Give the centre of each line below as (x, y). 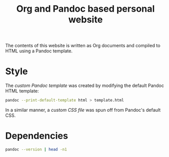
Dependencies (37, 136)
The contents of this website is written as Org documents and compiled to (83, 46)
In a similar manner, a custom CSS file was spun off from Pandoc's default (83, 110)
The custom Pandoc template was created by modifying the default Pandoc (85, 86)
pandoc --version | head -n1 (36, 149)
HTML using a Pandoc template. (39, 51)
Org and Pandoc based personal (86, 9)
